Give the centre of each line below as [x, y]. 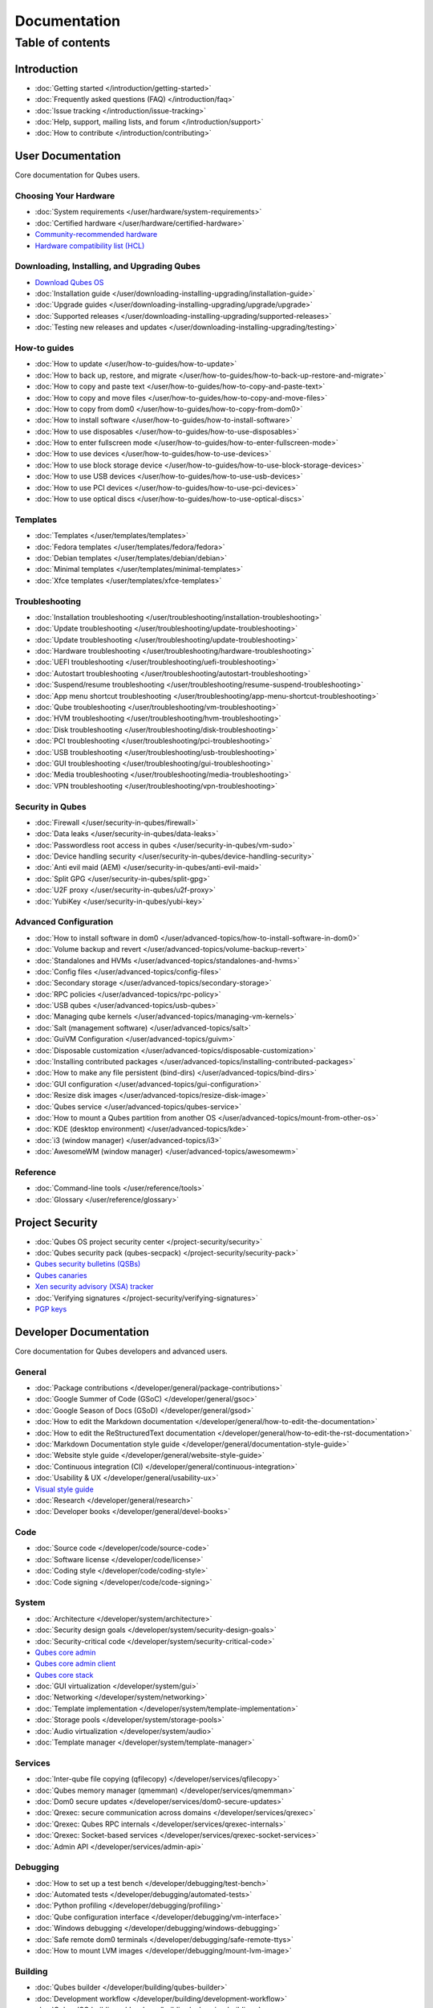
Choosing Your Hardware [65, 195]
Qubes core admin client [75, 1663]
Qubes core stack [64, 1675]
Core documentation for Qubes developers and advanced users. [121, 1351]
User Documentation [68, 156]
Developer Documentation [82, 1332]
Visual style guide [64, 1489]
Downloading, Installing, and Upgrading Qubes [107, 267]
